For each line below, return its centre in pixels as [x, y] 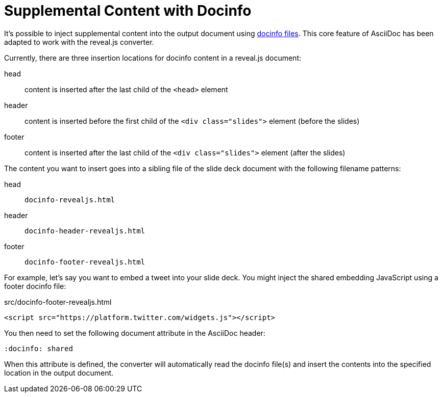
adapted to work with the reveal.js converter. [79, 42]
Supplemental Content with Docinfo [128, 11]
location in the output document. [59, 373]
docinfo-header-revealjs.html [85, 231]
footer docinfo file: [35, 286]
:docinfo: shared [39, 348]
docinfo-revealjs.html [70, 200]
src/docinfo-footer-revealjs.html [58, 302]
